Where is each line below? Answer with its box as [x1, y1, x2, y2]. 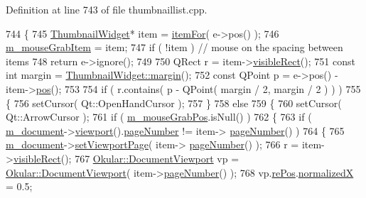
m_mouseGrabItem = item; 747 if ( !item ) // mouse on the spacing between [6, 40, 343, 55]
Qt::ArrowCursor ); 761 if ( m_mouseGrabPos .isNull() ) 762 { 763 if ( [6, 109, 312, 124]
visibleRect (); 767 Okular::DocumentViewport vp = [13, 150, 239, 165]
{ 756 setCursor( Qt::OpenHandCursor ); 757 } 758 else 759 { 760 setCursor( [6, 95, 342, 110]
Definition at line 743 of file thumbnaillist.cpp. [6, 2, 208, 16]
